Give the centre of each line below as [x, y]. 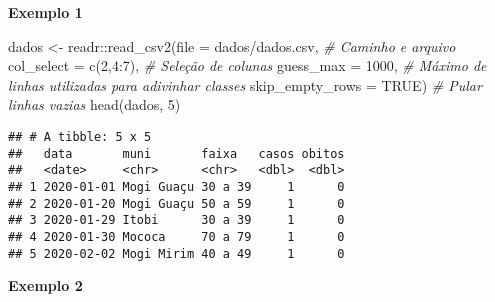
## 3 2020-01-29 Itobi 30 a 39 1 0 [176, 220]
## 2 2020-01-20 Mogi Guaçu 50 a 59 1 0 [176, 203]
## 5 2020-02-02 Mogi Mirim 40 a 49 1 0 [176, 253]
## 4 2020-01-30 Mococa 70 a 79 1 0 [176, 236]
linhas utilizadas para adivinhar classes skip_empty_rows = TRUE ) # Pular [245, 84]
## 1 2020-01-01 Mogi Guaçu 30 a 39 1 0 [176, 186]
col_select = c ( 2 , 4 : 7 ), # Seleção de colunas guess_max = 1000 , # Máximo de [247, 65]
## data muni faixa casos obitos [176, 153]
